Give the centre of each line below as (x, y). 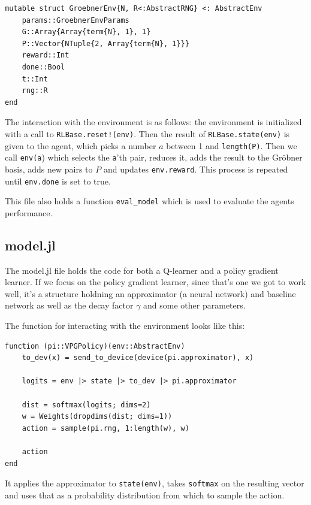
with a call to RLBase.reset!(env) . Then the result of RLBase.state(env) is (147, 133)
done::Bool (43, 67)
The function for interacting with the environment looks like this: (125, 326)
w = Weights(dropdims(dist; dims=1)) (97, 417)
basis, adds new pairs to (49, 169)
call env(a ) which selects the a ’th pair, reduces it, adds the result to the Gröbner (154, 157)
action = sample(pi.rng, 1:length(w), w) (105, 428)
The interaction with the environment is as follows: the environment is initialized (153, 122)
